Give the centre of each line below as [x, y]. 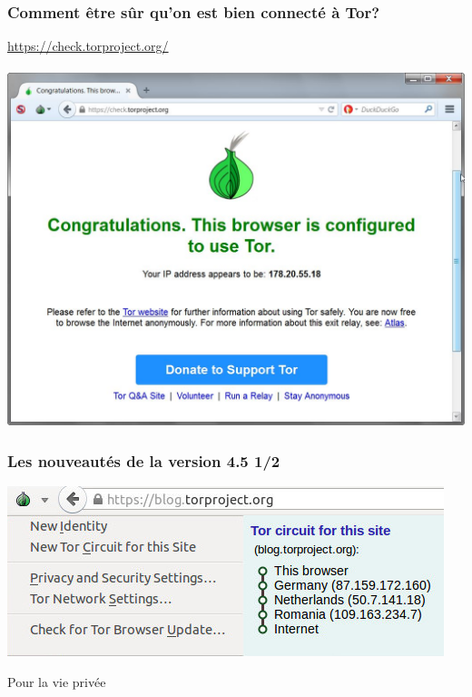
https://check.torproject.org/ [88, 46]
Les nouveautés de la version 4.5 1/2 [144, 460]
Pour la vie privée [57, 681]
